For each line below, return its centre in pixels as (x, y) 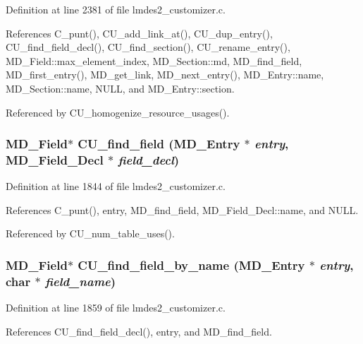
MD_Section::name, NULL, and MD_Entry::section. (120, 88)
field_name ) (80, 281)
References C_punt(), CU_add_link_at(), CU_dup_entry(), (139, 33)
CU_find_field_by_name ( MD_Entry (191, 265)
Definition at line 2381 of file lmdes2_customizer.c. (116, 9)
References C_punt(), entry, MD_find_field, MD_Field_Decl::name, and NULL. (182, 209)
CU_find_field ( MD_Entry (159, 144)
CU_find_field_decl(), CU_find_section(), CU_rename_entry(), (148, 47)
